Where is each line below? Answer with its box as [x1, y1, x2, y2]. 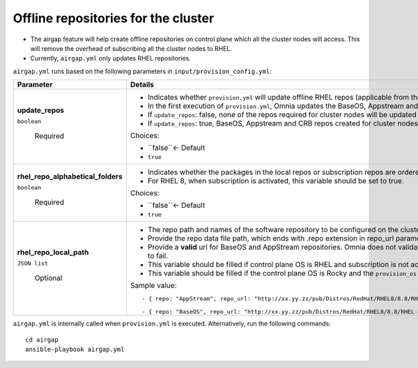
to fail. [147, 251, 169, 261]
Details [130, 80, 155, 90]
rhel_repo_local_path [17, 247, 89, 257]
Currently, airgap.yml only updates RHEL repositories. [30, 54, 191, 63]
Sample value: [130, 281, 177, 291]
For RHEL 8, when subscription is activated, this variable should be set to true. [147, 176, 404, 186]
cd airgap [25, 335, 59, 344]
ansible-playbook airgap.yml [25, 345, 125, 353]
